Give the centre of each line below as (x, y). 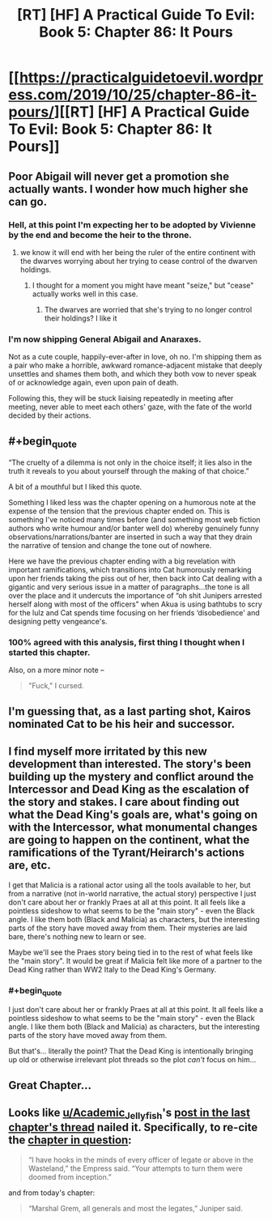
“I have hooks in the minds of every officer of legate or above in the (140, 1159)
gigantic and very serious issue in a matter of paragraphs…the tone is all (129, 587)
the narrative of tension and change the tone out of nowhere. (110, 546)
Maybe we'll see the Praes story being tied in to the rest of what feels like (131, 952)
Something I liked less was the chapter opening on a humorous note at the (132, 503)
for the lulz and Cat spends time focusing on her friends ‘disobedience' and (134, 613)
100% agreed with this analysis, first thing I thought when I (127, 643)
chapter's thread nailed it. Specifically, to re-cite (133, 1127)
